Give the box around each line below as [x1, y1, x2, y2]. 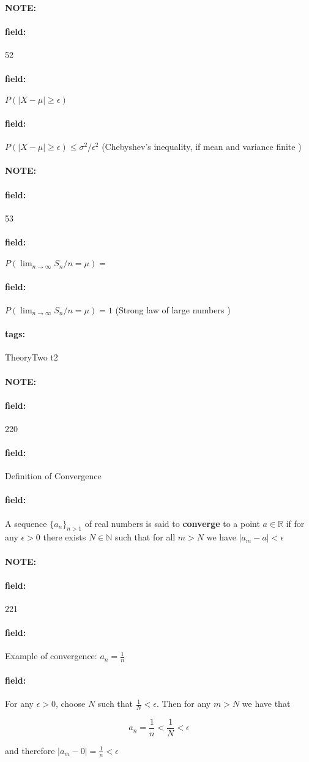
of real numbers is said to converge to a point [84, 517, 260, 529]
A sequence [5, 517, 47, 529]
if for [286, 517, 305, 529]
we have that [242, 697, 291, 710]
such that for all [115, 531, 176, 543]
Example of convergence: [5, 649, 97, 662]
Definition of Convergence [5, 469, 102, 482]
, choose [55, 697, 86, 710]
